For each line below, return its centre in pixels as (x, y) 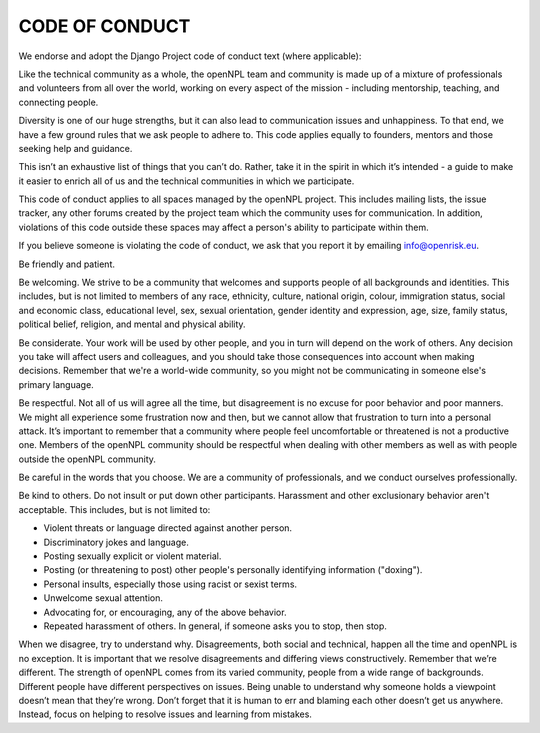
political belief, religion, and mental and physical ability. (132, 324)
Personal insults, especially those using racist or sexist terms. (170, 584)
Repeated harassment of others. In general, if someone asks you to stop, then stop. (215, 626)
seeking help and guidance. (75, 148)
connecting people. (58, 102)
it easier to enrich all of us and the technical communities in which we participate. (186, 181)
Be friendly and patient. (66, 264)
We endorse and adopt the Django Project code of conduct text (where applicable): (190, 56)
